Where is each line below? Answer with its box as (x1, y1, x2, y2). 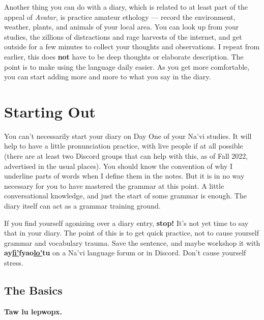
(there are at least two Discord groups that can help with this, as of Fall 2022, (4, 151, 248, 161)
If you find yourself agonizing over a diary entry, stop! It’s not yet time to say (4, 217, 249, 228)
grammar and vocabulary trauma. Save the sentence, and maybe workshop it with (4, 237, 260, 248)
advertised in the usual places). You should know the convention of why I (4, 160, 233, 171)
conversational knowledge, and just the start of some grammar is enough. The (4, 190, 247, 201)
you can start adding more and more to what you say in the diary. (4, 71, 211, 82)
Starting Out (4, 101, 96, 122)
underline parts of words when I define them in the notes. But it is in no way (4, 170, 245, 181)
